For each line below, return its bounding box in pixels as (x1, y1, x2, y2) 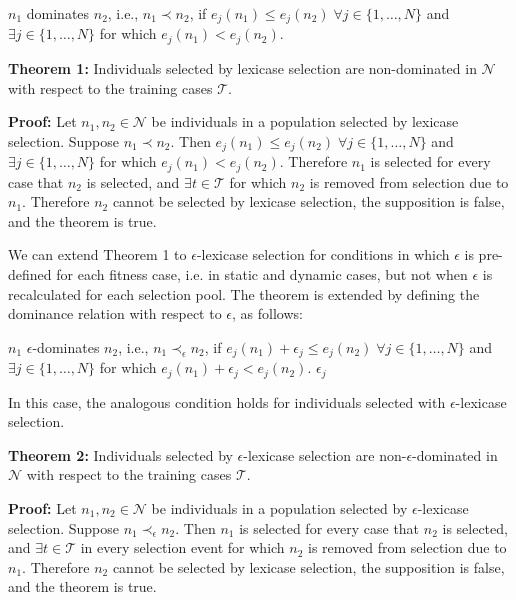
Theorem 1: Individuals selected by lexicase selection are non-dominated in (8, 57, 477, 78)
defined (8, 263, 52, 284)
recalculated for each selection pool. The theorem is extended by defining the (8, 283, 480, 304)
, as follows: (232, 303, 303, 324)
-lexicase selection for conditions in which (196, 244, 450, 265)
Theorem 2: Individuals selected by (8, 444, 233, 465)
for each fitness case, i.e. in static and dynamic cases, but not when (56, 263, 468, 284)
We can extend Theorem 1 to (8, 244, 187, 265)
